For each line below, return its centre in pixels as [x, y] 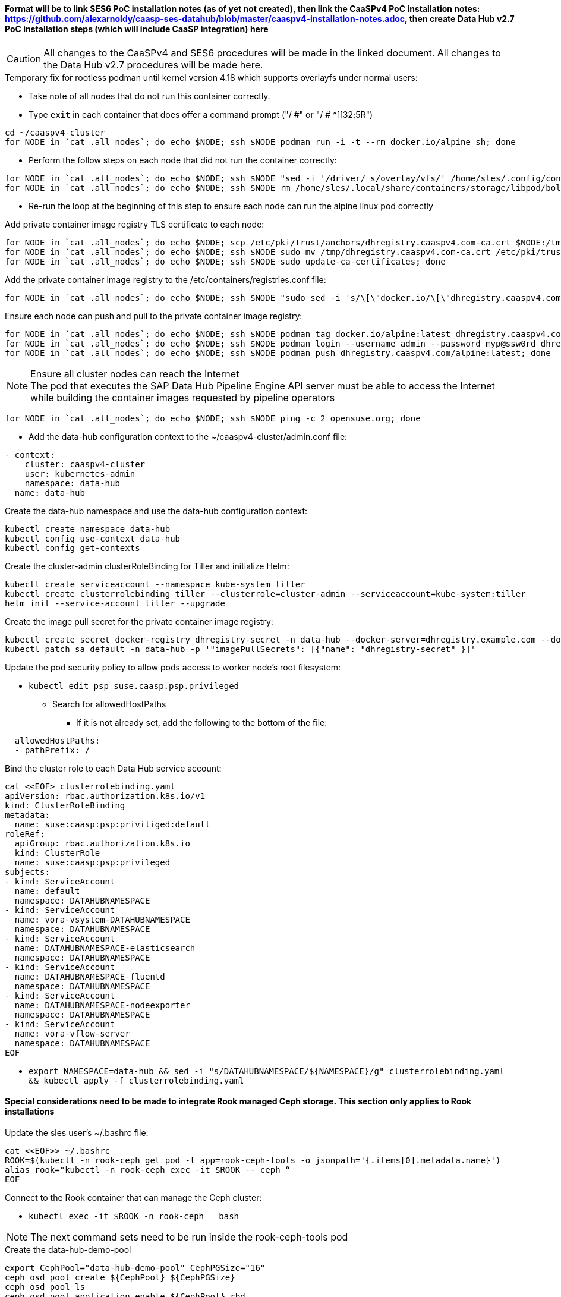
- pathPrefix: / [52, 750]
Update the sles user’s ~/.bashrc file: [77, 1132]
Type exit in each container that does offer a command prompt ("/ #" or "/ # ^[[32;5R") [201, 114]
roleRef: [25, 834]
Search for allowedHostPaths [109, 704]
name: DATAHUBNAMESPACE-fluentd [90, 976]
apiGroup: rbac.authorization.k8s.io [102, 843]
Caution [24, 59]
